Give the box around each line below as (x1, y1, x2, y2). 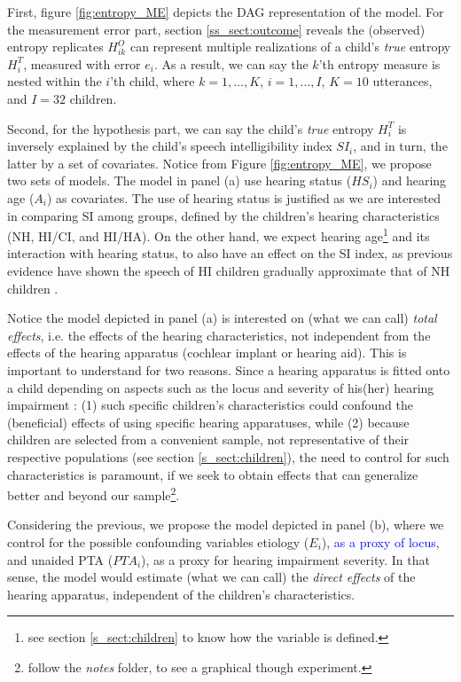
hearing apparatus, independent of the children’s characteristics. (7, 584, 356, 603)
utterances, (372, 72, 433, 90)
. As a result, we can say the (153, 54, 309, 73)
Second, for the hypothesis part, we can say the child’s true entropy (7, 119, 374, 137)
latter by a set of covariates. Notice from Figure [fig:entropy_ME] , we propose (7, 153, 432, 172)
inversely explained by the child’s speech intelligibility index (7, 137, 332, 155)
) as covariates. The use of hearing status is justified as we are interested (47, 188, 441, 207)
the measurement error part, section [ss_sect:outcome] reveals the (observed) (7, 20, 426, 38)
